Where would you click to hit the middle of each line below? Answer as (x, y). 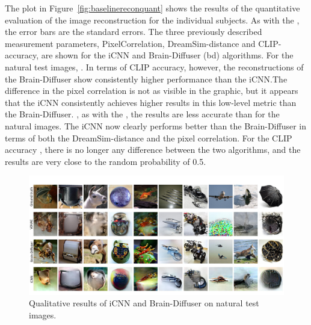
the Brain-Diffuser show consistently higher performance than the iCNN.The (146, 79)
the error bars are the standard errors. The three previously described (134, 32)
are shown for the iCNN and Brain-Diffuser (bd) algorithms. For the (167, 55)
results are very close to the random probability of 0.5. (106, 161)
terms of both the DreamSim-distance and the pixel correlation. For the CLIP (149, 138)
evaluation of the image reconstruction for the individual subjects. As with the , (152, 20)
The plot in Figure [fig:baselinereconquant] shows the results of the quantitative (152, 8)
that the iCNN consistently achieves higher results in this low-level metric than (151, 102)
